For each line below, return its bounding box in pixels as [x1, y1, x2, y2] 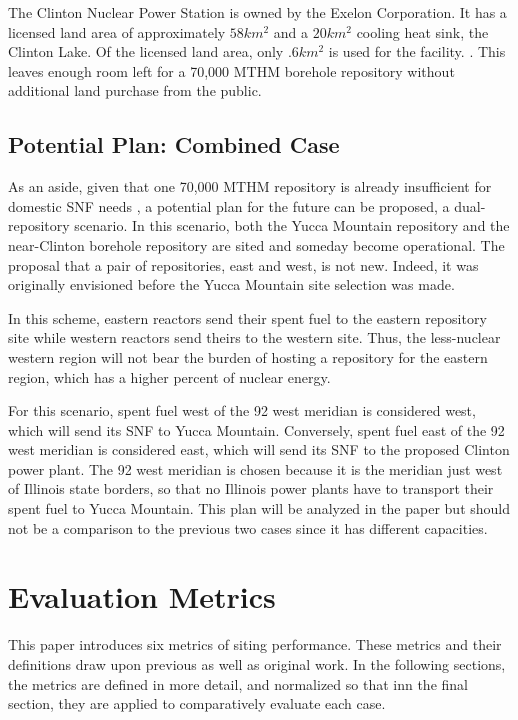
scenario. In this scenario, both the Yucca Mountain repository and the [74, 215, 510, 236]
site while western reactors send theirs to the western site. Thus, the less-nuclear [8, 327, 501, 348]
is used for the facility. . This [328, 41, 506, 62]
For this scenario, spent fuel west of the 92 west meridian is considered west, [8, 400, 476, 421]
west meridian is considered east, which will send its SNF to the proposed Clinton [8, 439, 510, 460]
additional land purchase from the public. [8, 80, 262, 101]
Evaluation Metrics [8, 576, 276, 617]
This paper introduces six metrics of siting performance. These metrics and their [8, 634, 502, 655]
